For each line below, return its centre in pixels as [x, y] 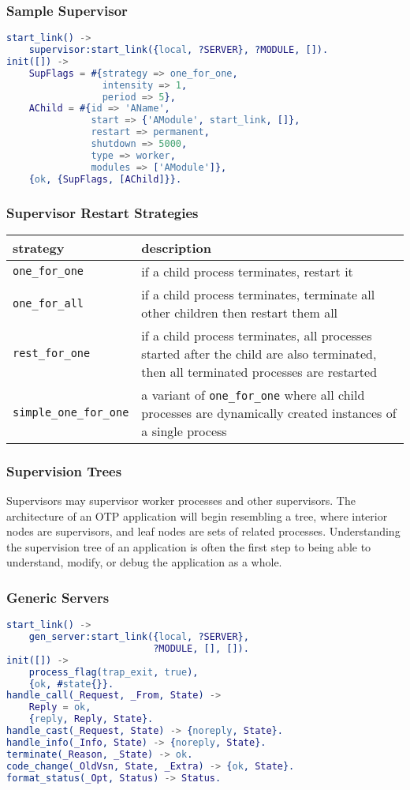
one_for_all [48, 303]
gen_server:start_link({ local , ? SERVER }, [139, 637]
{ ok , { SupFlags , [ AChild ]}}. [105, 179]
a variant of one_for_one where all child [253, 394]
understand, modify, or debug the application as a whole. [144, 562]
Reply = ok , [60, 707]
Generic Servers [58, 597]
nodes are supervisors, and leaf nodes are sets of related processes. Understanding [203, 531]
